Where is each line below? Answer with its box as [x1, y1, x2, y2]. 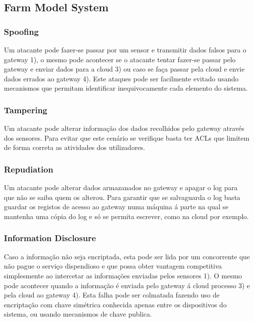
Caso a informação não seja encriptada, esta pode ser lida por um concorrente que [4, 251, 250, 261]
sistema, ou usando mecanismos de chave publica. [4, 309, 152, 319]
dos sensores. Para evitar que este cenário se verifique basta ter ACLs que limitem [4, 132, 250, 143]
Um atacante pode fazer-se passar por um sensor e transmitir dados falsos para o [4, 45, 246, 54]
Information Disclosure [4, 232, 96, 244]
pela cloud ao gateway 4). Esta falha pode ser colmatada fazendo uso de [4, 290, 220, 300]
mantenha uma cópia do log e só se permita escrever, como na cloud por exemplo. [4, 211, 249, 221]
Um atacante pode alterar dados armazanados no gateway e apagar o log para [4, 182, 238, 193]
